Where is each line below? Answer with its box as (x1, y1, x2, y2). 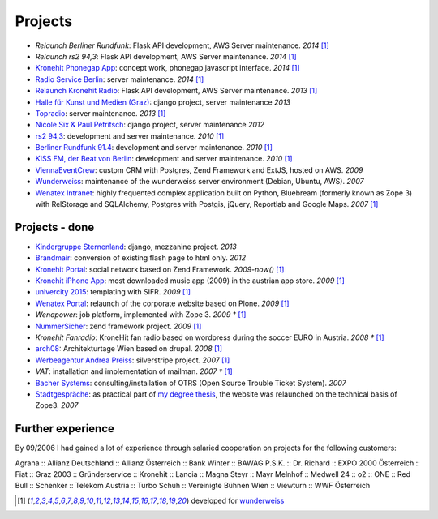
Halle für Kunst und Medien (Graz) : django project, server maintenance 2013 (35, 97, 291, 107)
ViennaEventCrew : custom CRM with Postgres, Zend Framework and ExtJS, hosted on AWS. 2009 (35, 165, 364, 174)
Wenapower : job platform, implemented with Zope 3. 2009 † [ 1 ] (35, 310, 247, 320)
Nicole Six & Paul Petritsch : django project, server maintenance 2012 (35, 120, 265, 130)
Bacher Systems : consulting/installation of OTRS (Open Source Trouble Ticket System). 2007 (35, 378, 346, 388)
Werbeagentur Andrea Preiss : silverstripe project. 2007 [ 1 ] (35, 355, 230, 365)
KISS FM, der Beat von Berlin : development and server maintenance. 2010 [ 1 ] (35, 154, 293, 164)
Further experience (15, 422, 115, 435)
